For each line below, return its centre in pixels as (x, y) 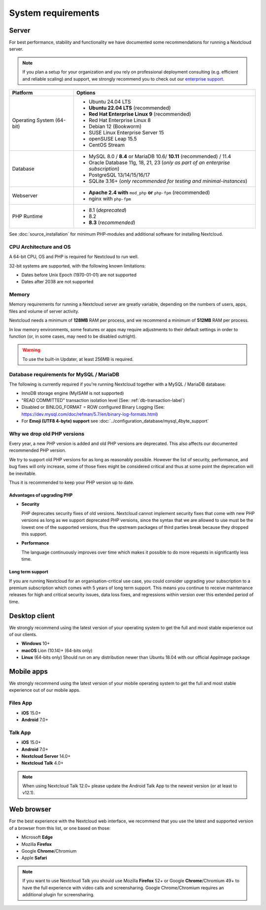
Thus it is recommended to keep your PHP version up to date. (72, 482)
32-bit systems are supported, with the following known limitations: (77, 266)
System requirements (54, 13)
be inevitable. (23, 473)
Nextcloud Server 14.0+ (46, 756)
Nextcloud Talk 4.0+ (43, 763)
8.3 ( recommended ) (112, 222)
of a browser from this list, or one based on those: (60, 828)
